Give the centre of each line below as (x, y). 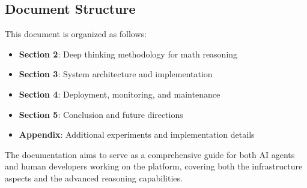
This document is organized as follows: (76, 34)
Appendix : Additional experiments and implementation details (137, 134)
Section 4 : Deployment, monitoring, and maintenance (120, 94)
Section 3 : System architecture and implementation (116, 74)
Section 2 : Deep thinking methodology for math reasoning (128, 54)
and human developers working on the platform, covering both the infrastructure (154, 166)
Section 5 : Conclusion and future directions (101, 114)
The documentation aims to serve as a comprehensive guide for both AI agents (150, 154)
